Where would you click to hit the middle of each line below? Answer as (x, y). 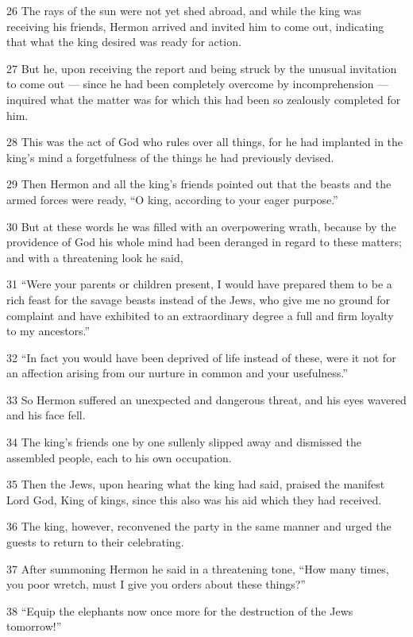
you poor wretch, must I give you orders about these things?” (156, 584)
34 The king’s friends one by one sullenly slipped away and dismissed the (184, 442)
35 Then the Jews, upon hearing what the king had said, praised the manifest (196, 484)
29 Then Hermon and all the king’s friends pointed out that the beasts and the (199, 184)
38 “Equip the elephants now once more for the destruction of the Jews (180, 610)
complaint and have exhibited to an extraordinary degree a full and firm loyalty (200, 315)
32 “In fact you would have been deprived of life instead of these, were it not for (201, 357)
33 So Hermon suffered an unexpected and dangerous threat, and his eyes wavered (206, 399)
